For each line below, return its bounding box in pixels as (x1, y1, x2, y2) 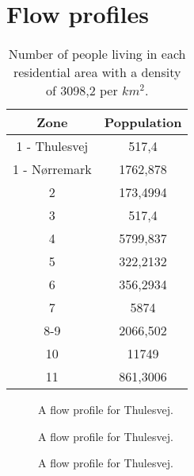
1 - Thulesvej (16, 137, 89, 156)
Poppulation (104, 113, 182, 132)
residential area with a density (13, 63, 181, 82)
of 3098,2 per (45, 81, 118, 100)
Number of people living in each (8, 45, 186, 64)
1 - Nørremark (13, 160, 92, 179)
